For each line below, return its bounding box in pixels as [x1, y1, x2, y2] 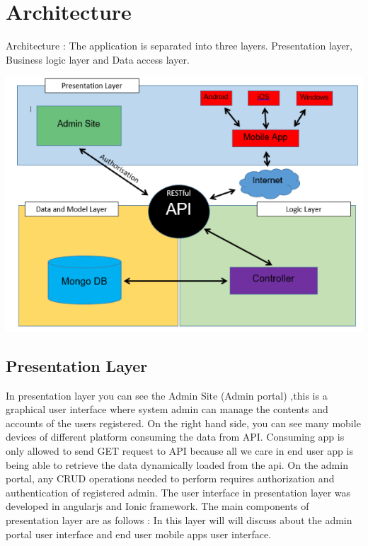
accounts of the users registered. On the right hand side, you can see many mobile [6, 415, 361, 430]
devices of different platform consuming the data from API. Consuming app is [6, 429, 345, 444]
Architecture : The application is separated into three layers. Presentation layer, [6, 38, 352, 53]
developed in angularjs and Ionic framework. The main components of [6, 499, 309, 513]
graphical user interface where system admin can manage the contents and [6, 402, 328, 417]
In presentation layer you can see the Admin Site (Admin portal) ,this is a [6, 388, 328, 402]
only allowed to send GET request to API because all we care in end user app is [6, 443, 353, 458]
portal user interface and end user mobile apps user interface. [6, 526, 272, 541]
